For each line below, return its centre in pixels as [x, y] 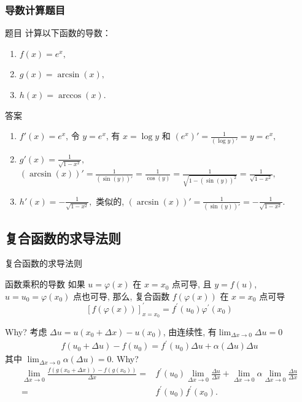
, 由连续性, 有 [190, 331]
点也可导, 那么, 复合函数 [122, 296]
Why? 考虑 [26, 331]
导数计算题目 [35, 9]
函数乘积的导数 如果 [45, 284]
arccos [70, 96]
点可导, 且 [192, 284]
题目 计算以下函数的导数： [58, 33]
